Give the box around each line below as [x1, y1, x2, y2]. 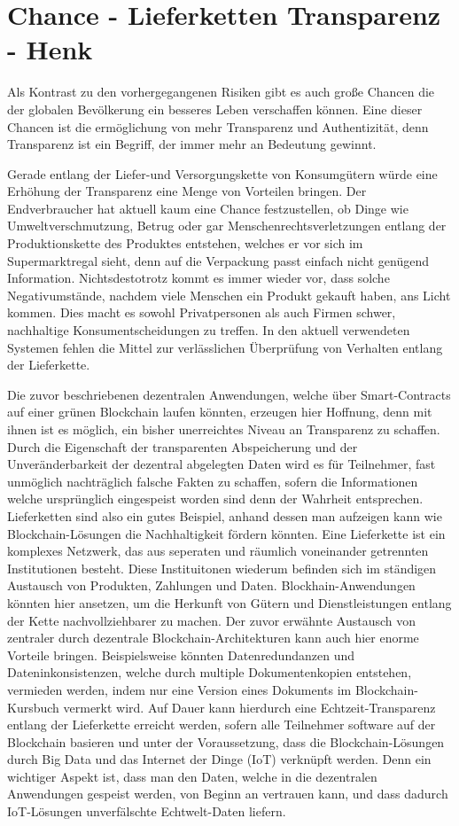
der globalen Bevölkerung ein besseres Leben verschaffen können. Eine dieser [7, 99, 423, 118]
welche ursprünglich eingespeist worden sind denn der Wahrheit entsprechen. [7, 489, 424, 508]
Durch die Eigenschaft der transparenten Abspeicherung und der [7, 437, 358, 456]
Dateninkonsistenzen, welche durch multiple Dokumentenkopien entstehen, [7, 663, 412, 682]
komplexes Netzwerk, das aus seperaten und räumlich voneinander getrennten [7, 542, 429, 560]
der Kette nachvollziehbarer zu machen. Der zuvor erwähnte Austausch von [7, 611, 416, 629]
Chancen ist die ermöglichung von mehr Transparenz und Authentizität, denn [7, 117, 429, 136]
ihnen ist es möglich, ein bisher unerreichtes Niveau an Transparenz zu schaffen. [7, 420, 440, 438]
